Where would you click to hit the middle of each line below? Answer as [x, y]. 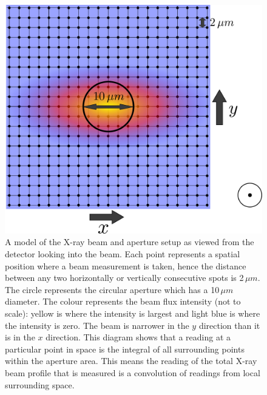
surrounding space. [40, 384]
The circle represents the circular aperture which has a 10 [112, 289]
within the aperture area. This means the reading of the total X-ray [131, 361]
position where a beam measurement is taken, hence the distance [126, 265]
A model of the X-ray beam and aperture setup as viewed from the [130, 242]
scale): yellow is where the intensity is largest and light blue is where [133, 313]
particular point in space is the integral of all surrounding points [125, 349]
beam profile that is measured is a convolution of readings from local [133, 372]
